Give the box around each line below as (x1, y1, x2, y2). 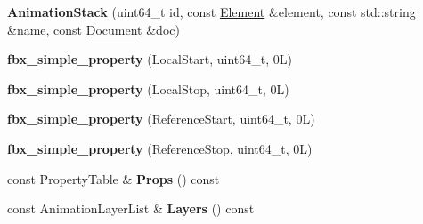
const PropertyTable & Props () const (7, 169, 220, 188)
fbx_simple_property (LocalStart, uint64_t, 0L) (7, 50, 292, 68)
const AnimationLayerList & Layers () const (7, 199, 255, 218)
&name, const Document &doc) (7, 20, 180, 38)
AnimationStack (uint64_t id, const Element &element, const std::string (7, 3, 416, 20)
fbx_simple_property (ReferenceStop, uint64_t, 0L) (7, 139, 313, 157)
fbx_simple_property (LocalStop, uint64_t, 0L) (7, 79, 289, 98)
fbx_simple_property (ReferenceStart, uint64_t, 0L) (7, 109, 315, 128)
